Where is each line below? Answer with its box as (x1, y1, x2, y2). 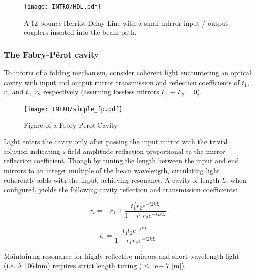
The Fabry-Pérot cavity (4, 48, 99, 60)
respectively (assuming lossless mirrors (43, 87, 159, 97)
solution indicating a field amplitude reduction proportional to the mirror (4, 146, 225, 156)
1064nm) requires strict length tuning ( (24, 260, 142, 271)
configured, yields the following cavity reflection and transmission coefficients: (4, 184, 238, 195)
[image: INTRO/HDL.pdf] (24, 3, 101, 10)
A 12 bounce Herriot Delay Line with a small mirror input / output (24, 17, 228, 28)
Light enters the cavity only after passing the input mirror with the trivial (4, 136, 228, 147)
